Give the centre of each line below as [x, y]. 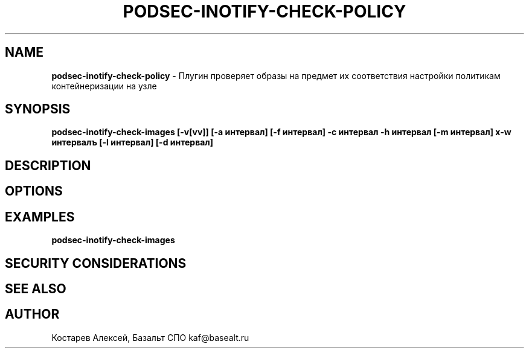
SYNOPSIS [38, 109]
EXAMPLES [40, 217]
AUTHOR [32, 314]
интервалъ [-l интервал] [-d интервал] [133, 142]
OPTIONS [34, 191]
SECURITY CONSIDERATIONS [96, 263]
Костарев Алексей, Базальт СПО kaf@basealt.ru [150, 337]
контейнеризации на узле [104, 86]
